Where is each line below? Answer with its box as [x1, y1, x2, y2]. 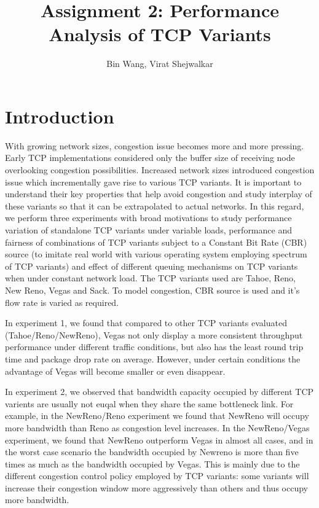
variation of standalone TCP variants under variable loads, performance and [5, 224, 292, 236]
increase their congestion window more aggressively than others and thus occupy [5, 481, 308, 494]
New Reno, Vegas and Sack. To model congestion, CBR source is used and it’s [5, 283, 300, 296]
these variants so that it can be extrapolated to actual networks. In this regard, [5, 199, 304, 212]
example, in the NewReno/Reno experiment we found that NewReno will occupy [5, 409, 309, 422]
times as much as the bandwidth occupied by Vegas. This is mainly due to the [5, 457, 300, 470]
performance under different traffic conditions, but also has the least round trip [5, 340, 304, 353]
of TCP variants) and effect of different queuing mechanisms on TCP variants [5, 259, 298, 272]
